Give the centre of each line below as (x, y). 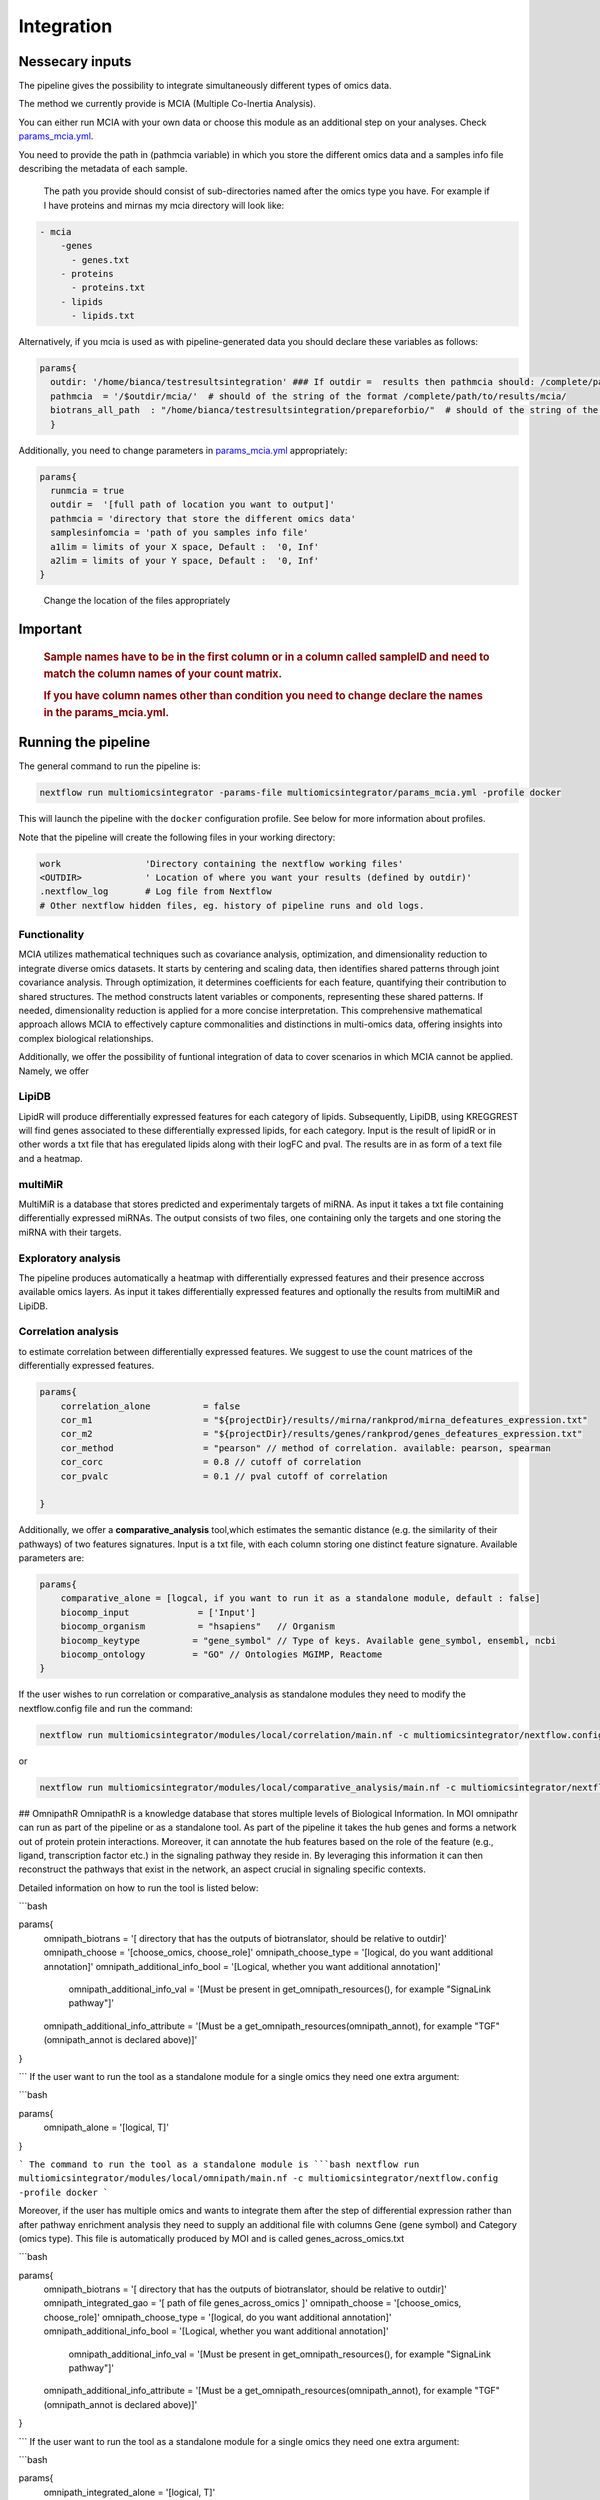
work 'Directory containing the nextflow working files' (221, 863)
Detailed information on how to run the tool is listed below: (138, 1887)
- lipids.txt (103, 316)
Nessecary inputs (75, 61)
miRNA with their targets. (70, 1232)
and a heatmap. (51, 1158)
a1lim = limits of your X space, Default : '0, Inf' (185, 546)
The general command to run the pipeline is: (109, 766)
